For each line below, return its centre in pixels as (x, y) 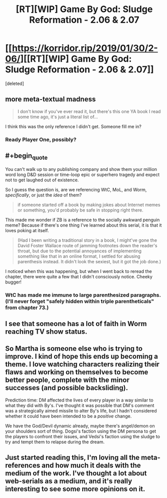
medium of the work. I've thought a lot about (76, 473)
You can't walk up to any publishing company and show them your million (81, 169)
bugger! (13, 282)
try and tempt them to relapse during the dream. (55, 442)
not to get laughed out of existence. (42, 180)
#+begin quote (26, 157)
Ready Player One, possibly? (41, 139)
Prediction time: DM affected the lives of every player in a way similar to (79, 400)
